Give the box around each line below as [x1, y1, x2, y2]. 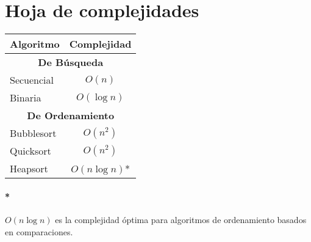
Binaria [10, 90, 41, 105]
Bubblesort [10, 126, 57, 141]
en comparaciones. [5, 225, 73, 238]
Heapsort [10, 161, 48, 176]
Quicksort [10, 144, 51, 158]
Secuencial [10, 73, 54, 87]
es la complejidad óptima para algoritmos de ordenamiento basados [55, 213, 307, 226]
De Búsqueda [38, 55, 104, 70]
